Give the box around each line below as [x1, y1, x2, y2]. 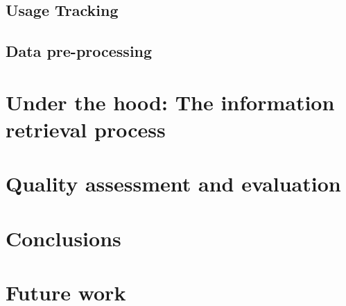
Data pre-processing [6, 40, 153, 62]
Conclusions [6, 223, 121, 252]
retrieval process [6, 114, 166, 143]
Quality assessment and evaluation [6, 169, 341, 198]
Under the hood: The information [6, 87, 335, 116]
